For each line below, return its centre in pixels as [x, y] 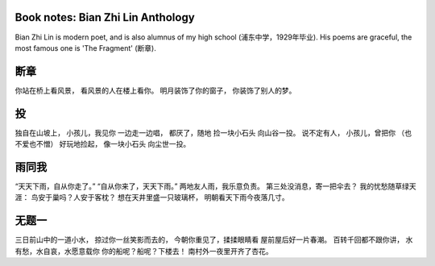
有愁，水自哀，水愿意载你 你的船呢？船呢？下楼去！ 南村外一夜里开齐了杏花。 [144, 251]
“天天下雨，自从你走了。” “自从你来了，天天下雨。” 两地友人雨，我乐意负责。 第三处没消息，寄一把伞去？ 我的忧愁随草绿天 [215, 186]
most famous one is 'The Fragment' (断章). [85, 48]
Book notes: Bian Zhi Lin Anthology [105, 17]
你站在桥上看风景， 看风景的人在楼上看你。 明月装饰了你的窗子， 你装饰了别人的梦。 [155, 90]
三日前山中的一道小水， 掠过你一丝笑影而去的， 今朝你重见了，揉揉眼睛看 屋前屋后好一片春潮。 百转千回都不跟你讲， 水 [214, 240]
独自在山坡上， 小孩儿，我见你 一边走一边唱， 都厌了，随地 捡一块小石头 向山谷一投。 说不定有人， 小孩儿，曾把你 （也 [213, 132]
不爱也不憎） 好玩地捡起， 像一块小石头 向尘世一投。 [103, 144]
